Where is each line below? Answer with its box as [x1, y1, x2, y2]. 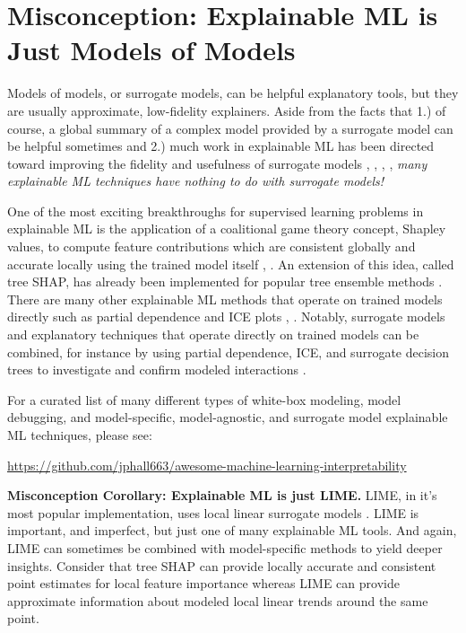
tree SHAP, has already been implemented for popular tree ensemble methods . [7, 272, 443, 291]
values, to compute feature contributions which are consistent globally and [7, 237, 416, 256]
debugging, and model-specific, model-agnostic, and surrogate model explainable [7, 408, 448, 426]
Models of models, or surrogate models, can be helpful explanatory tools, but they [7, 84, 459, 102]
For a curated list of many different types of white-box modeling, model [7, 390, 401, 409]
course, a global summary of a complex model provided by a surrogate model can [7, 119, 453, 137]
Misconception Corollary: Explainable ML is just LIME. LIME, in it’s [7, 486, 437, 505]
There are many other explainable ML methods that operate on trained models [7, 289, 443, 308]
